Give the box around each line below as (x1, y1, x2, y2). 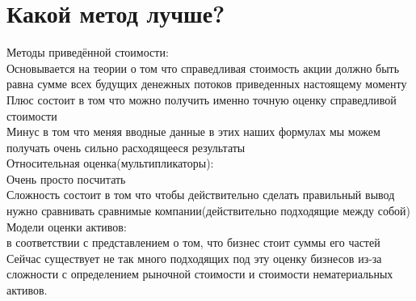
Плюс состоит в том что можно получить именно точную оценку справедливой (6, 91, 397, 108)
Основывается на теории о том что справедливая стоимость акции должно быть (6, 59, 400, 76)
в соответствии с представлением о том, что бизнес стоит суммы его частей (6, 234, 380, 251)
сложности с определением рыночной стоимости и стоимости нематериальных (6, 265, 393, 282)
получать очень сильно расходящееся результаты (6, 138, 246, 155)
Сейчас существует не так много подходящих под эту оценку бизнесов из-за (6, 249, 382, 266)
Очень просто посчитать (6, 170, 126, 187)
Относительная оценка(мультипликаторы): (6, 155, 214, 172)
